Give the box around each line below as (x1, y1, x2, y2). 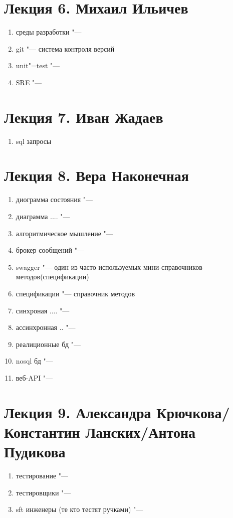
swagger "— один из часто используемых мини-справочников (16, 261, 202, 272)
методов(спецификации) (16, 271, 89, 282)
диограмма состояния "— (16, 194, 93, 205)
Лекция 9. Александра (4, 402, 151, 422)
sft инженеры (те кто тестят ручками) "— (16, 504, 143, 514)
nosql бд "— (16, 356, 53, 366)
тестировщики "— (16, 487, 71, 497)
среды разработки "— (16, 27, 82, 37)
